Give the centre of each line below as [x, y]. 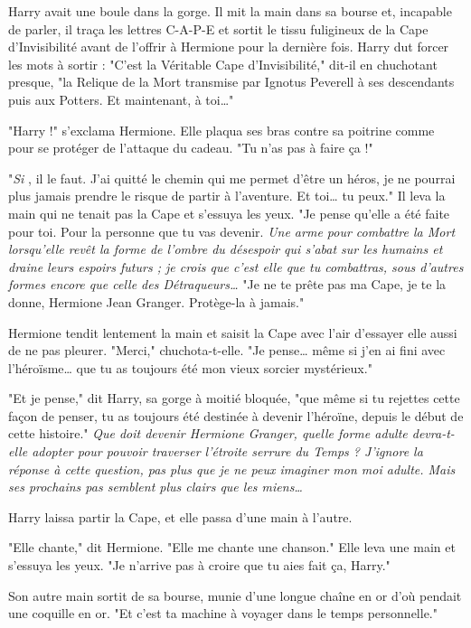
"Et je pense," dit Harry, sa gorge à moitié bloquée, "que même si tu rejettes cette [234, 398]
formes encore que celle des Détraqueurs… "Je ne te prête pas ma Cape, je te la [227, 284]
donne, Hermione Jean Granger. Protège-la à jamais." [156, 301]
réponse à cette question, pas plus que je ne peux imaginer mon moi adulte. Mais [232, 469]
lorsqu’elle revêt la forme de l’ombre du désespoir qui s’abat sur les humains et [226, 249]
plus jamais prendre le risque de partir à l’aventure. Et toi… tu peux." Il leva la [227, 196]
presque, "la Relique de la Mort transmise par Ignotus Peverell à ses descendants [231, 82]
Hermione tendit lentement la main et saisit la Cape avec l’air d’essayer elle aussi [233, 332]
